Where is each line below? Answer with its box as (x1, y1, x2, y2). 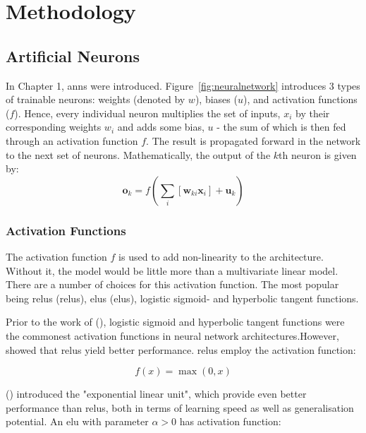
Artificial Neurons (6, 45, 140, 66)
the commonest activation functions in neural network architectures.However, (6, 328, 339, 343)
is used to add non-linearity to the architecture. (118, 249, 324, 263)
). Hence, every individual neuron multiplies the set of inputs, (14, 105, 281, 120)
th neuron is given (279, 147, 357, 162)
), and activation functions (243, 92, 358, 107)
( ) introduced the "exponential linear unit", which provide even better (6, 386, 307, 401)
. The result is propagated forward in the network (146, 133, 361, 148)
